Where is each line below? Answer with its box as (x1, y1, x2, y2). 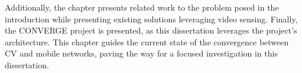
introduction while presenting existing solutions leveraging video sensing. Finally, (5, 12, 298, 25)
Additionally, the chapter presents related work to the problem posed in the (5, 1, 279, 13)
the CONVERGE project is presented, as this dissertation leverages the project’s (5, 24, 297, 36)
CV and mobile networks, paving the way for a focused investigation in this (5, 47, 278, 59)
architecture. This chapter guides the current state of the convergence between (5, 35, 289, 48)
